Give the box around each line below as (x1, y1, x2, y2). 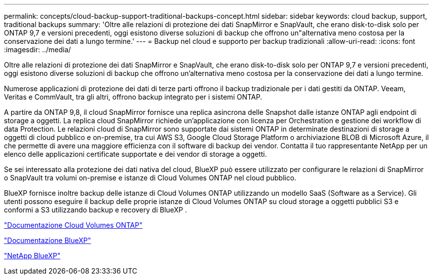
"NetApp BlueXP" (4, 251, 61, 260)
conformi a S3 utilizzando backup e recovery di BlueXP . (4, 206, 187, 214)
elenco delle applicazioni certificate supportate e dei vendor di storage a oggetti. (4, 150, 267, 158)
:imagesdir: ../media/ (4, 45, 71, 54)
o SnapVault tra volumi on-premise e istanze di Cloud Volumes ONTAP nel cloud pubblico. (4, 174, 297, 182)
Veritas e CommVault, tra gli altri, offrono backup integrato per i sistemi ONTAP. (4, 93, 262, 101)
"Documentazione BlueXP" (4, 236, 91, 244)
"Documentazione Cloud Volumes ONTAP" (4, 221, 143, 229)
